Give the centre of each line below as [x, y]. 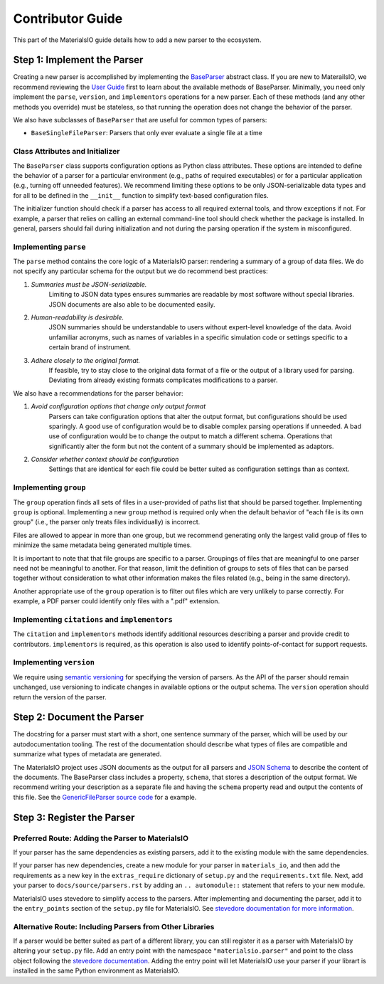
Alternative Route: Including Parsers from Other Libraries [114, 926]
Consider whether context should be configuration [105, 460]
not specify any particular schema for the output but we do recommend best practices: [140, 271]
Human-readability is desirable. [78, 317]
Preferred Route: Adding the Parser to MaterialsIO [101, 838]
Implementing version [54, 662]
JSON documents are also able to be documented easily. [132, 304]
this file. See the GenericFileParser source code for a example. [105, 797]
